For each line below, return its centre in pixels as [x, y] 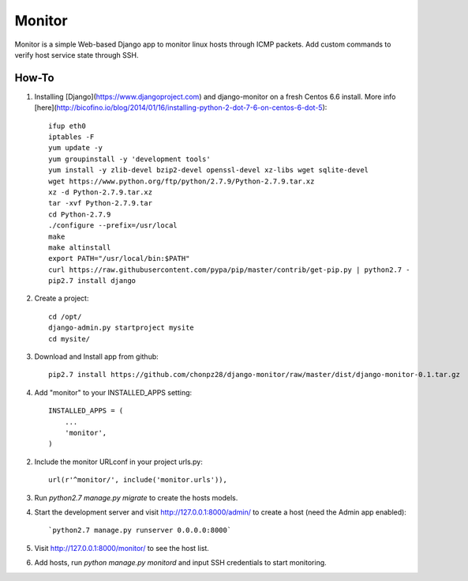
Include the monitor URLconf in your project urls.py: [118, 462]
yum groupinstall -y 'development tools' [129, 159]
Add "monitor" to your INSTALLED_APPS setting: [113, 392]
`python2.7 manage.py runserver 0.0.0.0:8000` [140, 530]
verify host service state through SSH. [77, 55]
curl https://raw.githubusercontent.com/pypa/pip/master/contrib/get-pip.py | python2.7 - [229, 270]
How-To [34, 78]
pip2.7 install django [92, 281]
